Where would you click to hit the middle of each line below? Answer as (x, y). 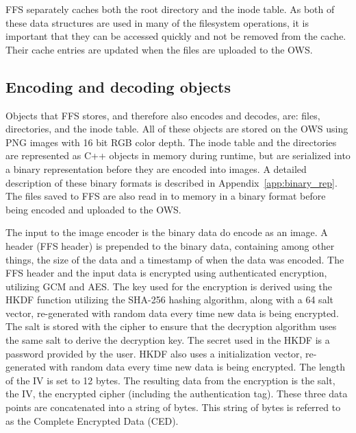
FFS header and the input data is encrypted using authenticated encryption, (166, 273)
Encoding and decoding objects (118, 86)
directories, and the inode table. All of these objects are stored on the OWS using (177, 129)
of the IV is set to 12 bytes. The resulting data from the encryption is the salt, (170, 380)
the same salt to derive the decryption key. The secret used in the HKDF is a (168, 340)
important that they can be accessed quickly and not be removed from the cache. (176, 36)
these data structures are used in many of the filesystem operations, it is (157, 22)
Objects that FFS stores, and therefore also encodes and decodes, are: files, (163, 115)
